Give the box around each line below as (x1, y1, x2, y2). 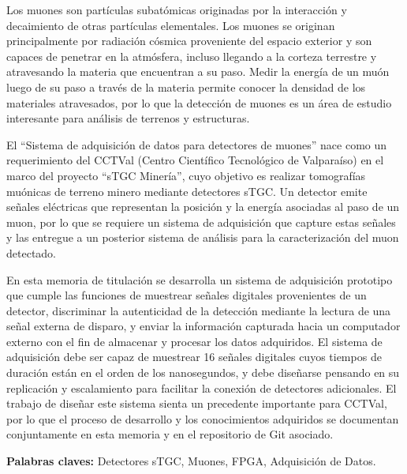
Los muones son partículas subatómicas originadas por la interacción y (6, 2, 347, 17)
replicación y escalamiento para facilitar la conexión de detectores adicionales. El (6, 379, 397, 396)
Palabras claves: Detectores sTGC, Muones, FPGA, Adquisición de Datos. (6, 453, 376, 469)
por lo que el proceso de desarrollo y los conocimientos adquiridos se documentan (6, 410, 399, 427)
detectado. (6, 244, 56, 261)
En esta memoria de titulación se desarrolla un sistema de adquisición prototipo (6, 271, 393, 288)
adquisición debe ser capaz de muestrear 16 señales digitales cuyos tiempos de (6, 348, 382, 365)
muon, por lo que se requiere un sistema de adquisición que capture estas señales (6, 213, 396, 230)
